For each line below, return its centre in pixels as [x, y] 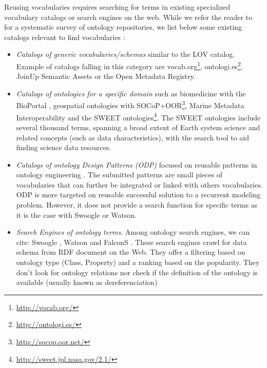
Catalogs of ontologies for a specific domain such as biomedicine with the [131, 93]
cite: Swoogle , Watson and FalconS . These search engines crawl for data [131, 242]
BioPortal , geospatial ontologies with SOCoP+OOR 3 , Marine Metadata [130, 105]
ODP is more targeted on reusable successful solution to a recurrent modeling [138, 195]
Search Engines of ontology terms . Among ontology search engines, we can [133, 232]
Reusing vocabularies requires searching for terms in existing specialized [117, 7]
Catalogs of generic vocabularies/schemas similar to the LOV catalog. [126, 54]
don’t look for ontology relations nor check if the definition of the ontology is [137, 272]
